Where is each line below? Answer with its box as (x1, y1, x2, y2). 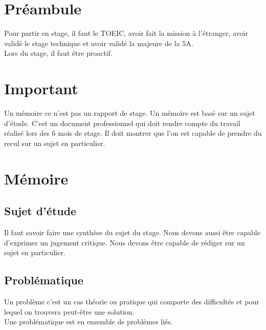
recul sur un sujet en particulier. (4, 137, 105, 148)
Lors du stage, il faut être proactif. (4, 48, 113, 58)
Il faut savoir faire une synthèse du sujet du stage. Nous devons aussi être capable (4, 226, 260, 237)
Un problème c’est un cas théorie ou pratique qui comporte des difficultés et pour (4, 296, 259, 306)
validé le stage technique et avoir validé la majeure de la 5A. (4, 37, 193, 48)
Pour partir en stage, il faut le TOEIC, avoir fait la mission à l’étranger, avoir (4, 28, 248, 38)
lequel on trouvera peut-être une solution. (4, 306, 135, 317)
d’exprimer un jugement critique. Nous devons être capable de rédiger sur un (4, 237, 245, 247)
